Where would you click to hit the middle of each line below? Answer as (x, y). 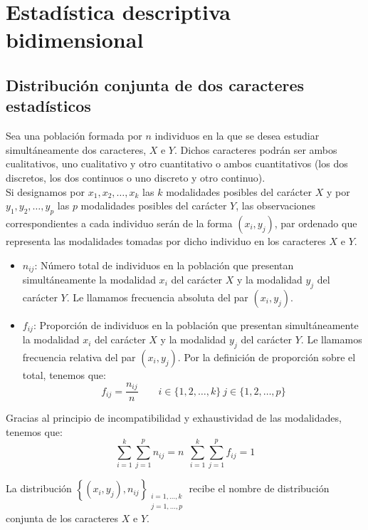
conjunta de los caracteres (62, 518)
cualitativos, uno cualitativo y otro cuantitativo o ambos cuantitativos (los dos (177, 163)
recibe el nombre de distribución (259, 488)
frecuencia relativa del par (79, 357)
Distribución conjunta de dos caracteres (155, 84)
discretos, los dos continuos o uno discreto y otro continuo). (136, 177)
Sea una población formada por (74, 136)
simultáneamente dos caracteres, (76, 149)
